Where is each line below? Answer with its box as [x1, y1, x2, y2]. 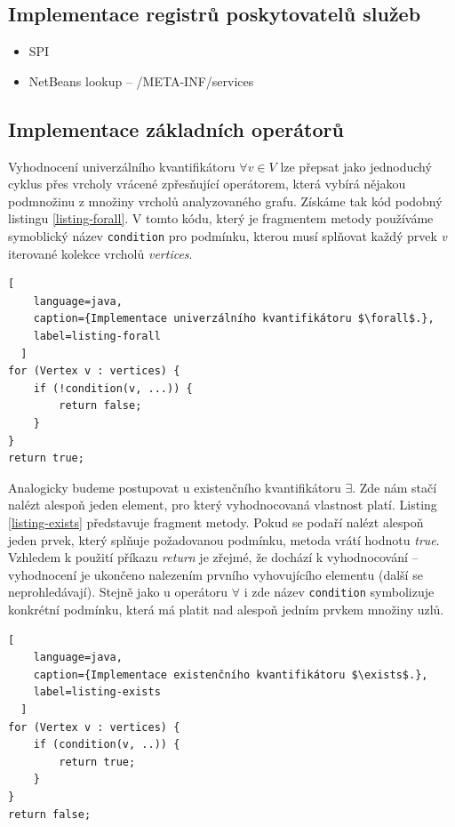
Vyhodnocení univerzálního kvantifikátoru [8, 157, 235, 175]
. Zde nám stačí [352, 478, 437, 496]
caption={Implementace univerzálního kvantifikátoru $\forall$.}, [33, 312, 435, 325]
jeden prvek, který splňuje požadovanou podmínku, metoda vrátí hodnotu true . [8, 530, 440, 549]
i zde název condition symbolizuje [243, 582, 435, 601]
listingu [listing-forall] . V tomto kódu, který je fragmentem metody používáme [8, 209, 434, 228]
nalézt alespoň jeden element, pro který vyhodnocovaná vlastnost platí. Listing [8, 495, 437, 514]
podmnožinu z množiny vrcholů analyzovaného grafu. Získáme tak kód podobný [8, 191, 443, 210]
